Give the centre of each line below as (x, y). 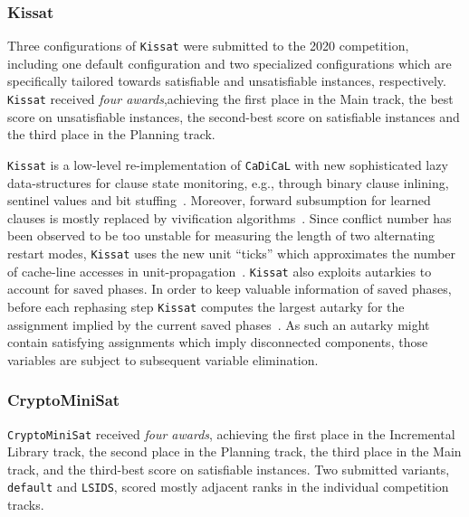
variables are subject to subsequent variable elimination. (163, 359)
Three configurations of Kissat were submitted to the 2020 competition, (208, 46)
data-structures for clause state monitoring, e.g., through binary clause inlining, (228, 182)
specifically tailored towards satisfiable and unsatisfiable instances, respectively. (227, 81)
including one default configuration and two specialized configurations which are (230, 63)
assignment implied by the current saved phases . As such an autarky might (219, 324)
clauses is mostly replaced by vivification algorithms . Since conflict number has (230, 217)
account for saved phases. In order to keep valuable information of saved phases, (230, 289)
